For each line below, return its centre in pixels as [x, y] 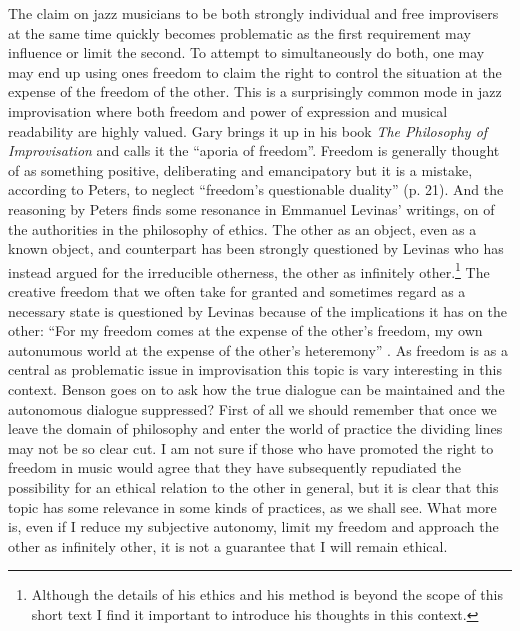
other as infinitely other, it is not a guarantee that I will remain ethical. [228, 545]
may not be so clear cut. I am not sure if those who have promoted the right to [251, 447]
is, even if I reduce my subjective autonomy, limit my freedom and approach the [253, 526]
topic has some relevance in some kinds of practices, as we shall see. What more [252, 506]
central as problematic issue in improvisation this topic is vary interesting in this [255, 369]
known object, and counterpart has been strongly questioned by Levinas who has [256, 248]
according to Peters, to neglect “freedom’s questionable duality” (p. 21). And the [256, 189]
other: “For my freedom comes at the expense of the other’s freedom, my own [245, 330]
